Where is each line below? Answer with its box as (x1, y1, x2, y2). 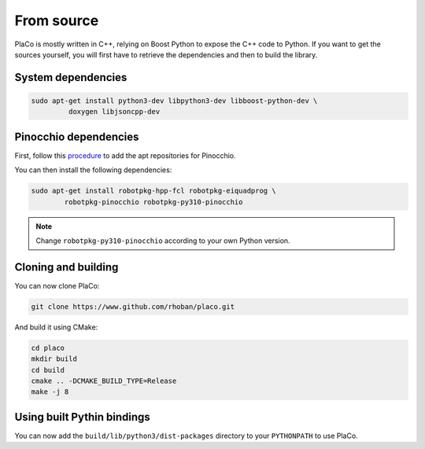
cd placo (31, 343, 65, 352)
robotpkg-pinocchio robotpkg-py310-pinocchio (64, 197, 243, 206)
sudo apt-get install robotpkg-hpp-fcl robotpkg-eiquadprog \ (31, 186, 276, 196)
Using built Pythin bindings (14, 410, 150, 424)
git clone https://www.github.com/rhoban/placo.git (31, 302, 235, 311)
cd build (31, 366, 65, 374)
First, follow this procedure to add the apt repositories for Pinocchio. (14, 150, 236, 160)
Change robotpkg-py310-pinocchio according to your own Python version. (35, 236, 290, 245)
